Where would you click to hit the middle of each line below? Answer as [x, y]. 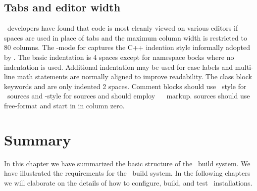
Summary [38, 139]
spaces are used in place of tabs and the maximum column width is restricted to [126, 37]
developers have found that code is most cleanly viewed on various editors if [123, 28]
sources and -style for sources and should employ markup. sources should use [128, 96]
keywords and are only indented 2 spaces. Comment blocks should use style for [125, 86]
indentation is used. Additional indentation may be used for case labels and [119, 67]
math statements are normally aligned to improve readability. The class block [134, 76]
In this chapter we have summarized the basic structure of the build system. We [127, 163]
